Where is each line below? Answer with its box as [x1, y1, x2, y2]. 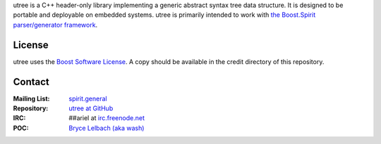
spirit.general [68, 94, 107, 103]
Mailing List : [13, 94, 50, 103]
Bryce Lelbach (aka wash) [68, 124, 145, 132]
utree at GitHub [68, 104, 114, 112]
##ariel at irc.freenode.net [68, 114, 145, 122]
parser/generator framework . [13, 20, 98, 29]
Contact [13, 76, 49, 88]
